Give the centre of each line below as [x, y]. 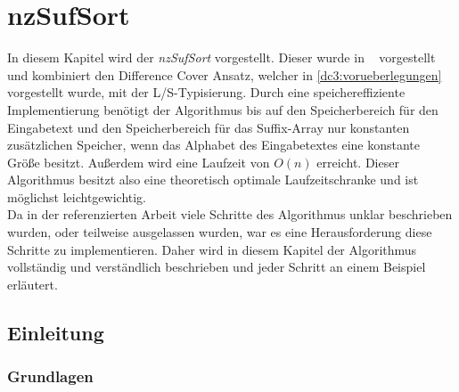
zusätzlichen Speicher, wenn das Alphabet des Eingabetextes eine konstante [213, 145]
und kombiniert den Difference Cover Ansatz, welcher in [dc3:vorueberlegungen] [225, 74]
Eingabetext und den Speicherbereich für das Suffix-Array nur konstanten [209, 127]
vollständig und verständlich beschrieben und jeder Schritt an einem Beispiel [217, 267]
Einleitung [56, 332]
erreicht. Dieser [358, 162]
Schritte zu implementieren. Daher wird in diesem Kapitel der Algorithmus [212, 249]
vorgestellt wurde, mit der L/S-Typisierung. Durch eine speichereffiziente [206, 92]
